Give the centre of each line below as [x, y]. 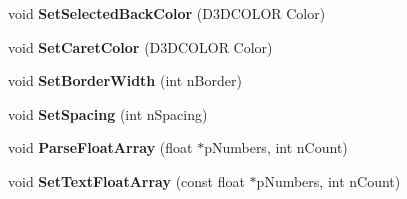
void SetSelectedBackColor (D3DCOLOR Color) [167, 13]
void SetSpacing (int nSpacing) [108, 113]
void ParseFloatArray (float [100, 147]
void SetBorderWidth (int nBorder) [125, 80]
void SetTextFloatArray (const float [126, 180]
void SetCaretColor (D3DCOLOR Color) [140, 46]
